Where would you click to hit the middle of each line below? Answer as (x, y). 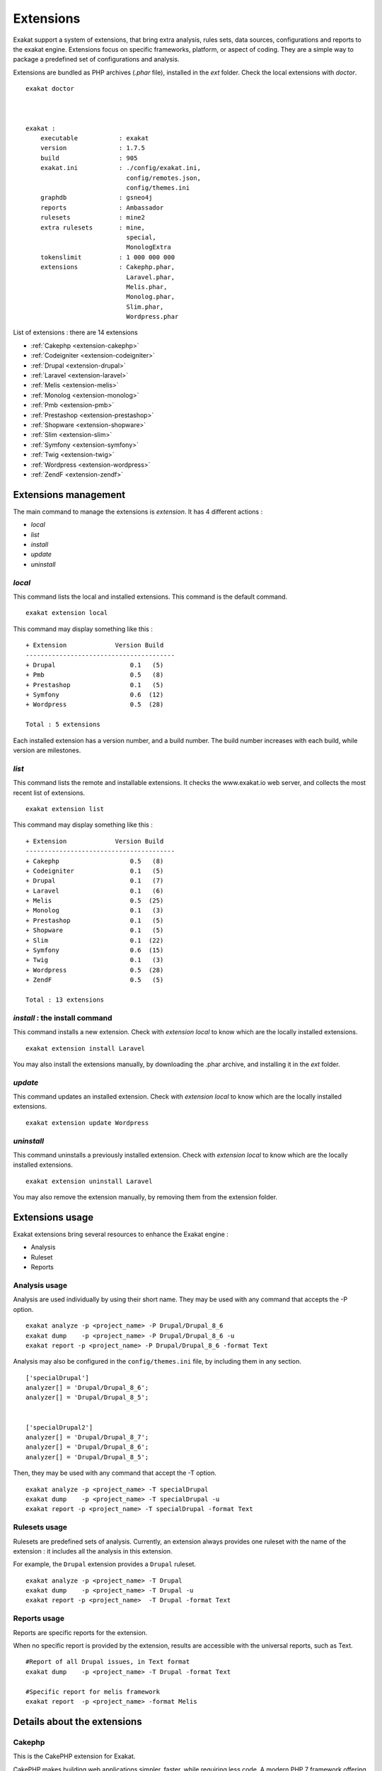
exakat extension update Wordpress (87, 1122)
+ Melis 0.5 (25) (95, 901)
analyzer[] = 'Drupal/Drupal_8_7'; (87, 1437)
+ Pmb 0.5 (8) (95, 675)
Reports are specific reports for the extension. (80, 1632)
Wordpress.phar (152, 317)
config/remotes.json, (164, 178)
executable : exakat (94, 138)
